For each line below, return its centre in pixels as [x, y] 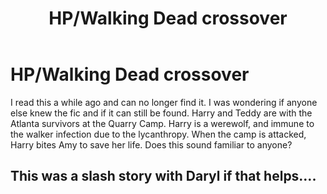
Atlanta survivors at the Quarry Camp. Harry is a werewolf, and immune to [162, 123]
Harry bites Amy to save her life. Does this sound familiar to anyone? [151, 144]
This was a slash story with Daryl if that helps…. [163, 176]
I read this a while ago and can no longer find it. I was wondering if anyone [164, 102]
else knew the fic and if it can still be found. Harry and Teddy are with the [161, 113]
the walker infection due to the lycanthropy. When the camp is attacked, [158, 134]
